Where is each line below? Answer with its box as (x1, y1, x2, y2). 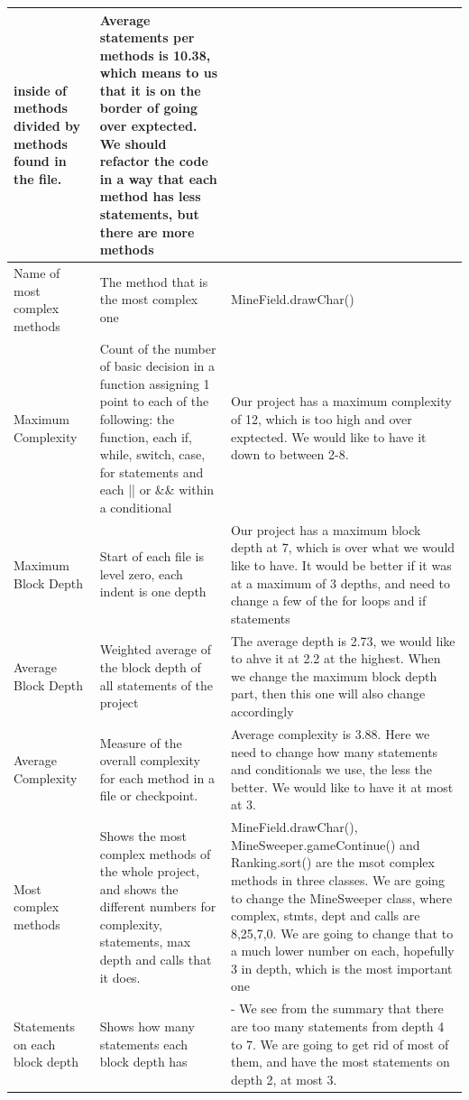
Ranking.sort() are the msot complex (230, 853, 435, 872)
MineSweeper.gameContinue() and (230, 835, 420, 854)
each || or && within (99, 480, 215, 499)
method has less (99, 187, 201, 206)
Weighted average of (99, 640, 212, 659)
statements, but (99, 205, 199, 224)
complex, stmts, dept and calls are (230, 906, 420, 925)
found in (14, 152, 67, 171)
